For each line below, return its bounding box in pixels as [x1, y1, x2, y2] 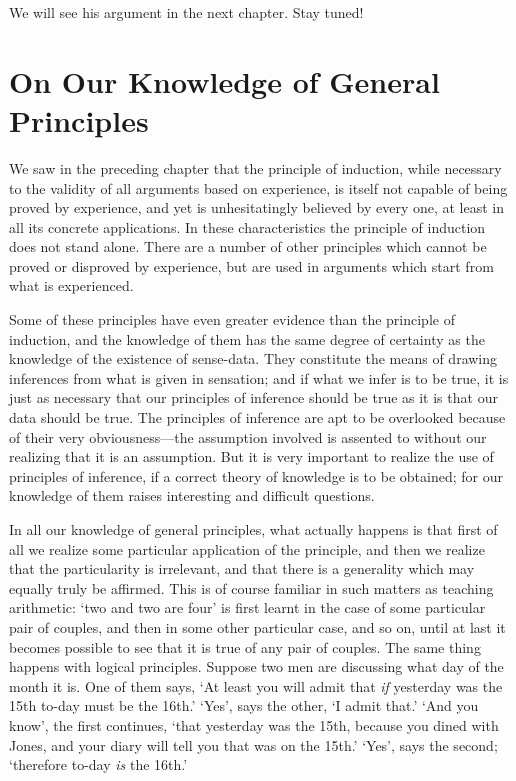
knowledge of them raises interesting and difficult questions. [9, 485, 375, 506]
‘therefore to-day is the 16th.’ [9, 754, 188, 775]
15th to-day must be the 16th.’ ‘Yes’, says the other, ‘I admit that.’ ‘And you [9, 695, 479, 716]
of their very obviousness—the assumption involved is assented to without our [9, 426, 487, 447]
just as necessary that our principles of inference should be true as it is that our [9, 387, 498, 408]
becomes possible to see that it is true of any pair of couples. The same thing [9, 636, 481, 657]
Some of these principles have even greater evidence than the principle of [9, 309, 455, 330]
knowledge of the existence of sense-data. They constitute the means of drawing [9, 348, 498, 369]
